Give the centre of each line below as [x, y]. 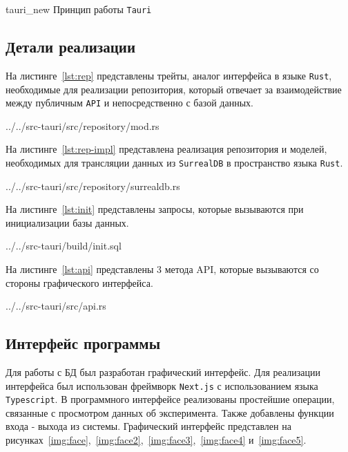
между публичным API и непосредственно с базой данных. [129, 103]
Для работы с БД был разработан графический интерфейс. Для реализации [163, 371]
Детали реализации [71, 47]
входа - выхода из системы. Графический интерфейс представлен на [148, 426]
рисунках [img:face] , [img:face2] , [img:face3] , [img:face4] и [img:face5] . [156, 440]
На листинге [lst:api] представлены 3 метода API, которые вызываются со [162, 269]
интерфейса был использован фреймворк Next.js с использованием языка [162, 385]
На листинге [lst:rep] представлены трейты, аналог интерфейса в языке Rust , [169, 75]
